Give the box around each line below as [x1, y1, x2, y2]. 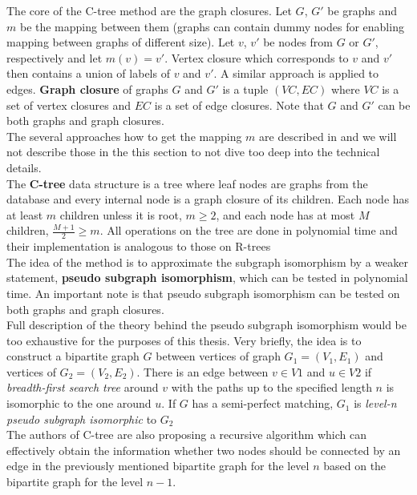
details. [6, 159, 42, 175]
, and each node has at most [216, 206, 355, 223]
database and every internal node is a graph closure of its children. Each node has [6, 191, 410, 207]
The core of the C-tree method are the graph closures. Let [6, 2, 292, 18]
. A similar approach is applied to [213, 65, 379, 82]
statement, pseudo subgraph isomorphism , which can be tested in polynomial [6, 269, 408, 286]
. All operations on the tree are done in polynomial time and [99, 222, 398, 239]
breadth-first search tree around [6, 379, 159, 396]
